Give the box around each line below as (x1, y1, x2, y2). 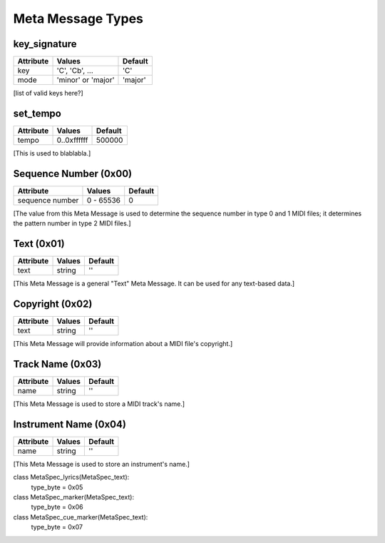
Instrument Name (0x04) (13, 418, 126, 430)
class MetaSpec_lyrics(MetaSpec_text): (13, 473, 130, 482)
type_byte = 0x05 (31, 482, 83, 492)
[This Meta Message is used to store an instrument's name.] (13, 460, 190, 468)
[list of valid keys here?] (13, 89, 83, 98)
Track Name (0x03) (13, 357, 102, 370)
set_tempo (13, 107, 62, 119)
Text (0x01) (13, 238, 65, 250)
